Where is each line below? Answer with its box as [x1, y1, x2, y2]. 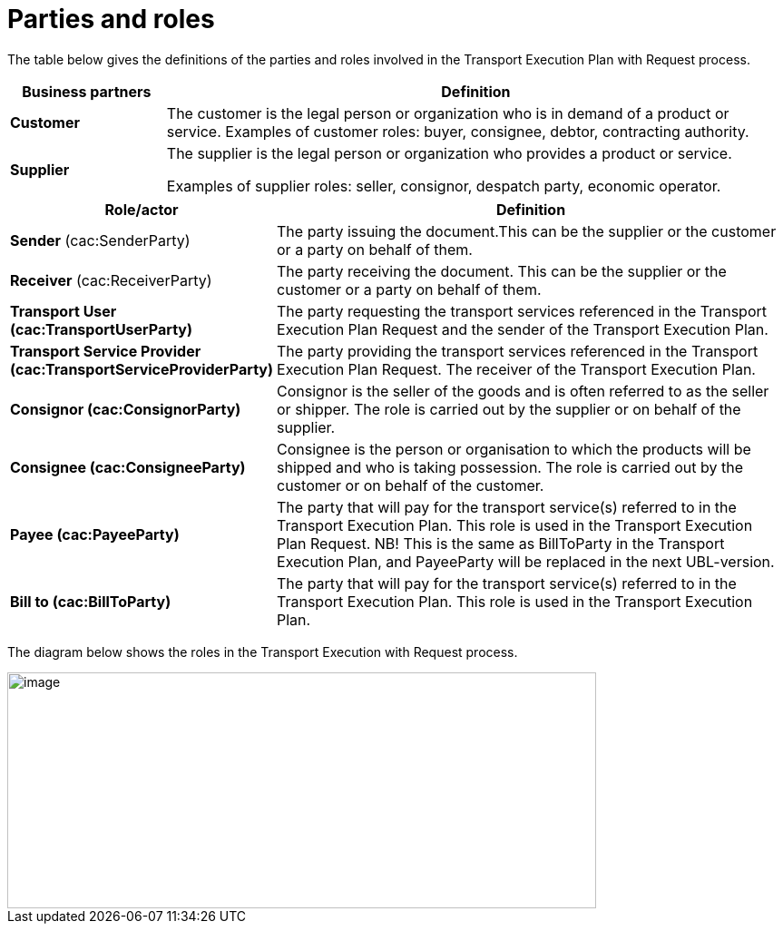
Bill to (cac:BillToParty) [10, 592, 171, 611]
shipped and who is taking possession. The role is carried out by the [277, 457, 743, 476]
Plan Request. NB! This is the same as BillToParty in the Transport [277, 534, 725, 553]
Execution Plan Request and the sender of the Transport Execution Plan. [277, 319, 768, 338]
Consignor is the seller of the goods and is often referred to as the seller [277, 381, 769, 400]
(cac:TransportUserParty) [10, 319, 193, 338]
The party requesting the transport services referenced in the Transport [277, 301, 768, 320]
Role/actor [104, 200, 179, 219]
